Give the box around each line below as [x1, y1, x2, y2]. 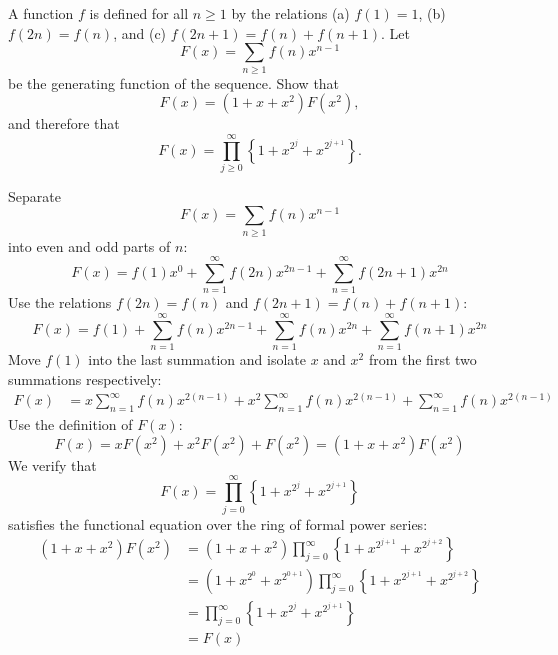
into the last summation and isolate [88, 349, 306, 370]
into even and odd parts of [8, 235, 171, 256]
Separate [8, 185, 61, 206]
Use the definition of [8, 414, 133, 435]
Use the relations [8, 292, 112, 313]
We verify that [8, 454, 97, 475]
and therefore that [8, 113, 120, 134]
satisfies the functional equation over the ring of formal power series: [8, 513, 428, 534]
